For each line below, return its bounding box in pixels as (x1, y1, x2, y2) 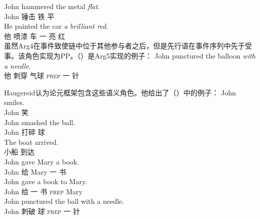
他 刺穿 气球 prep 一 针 (4, 70, 80, 81)
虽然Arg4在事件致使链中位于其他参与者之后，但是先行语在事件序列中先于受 (4, 40, 252, 51)
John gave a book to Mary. (4, 176, 87, 187)
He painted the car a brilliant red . (4, 21, 108, 31)
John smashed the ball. (4, 117, 76, 127)
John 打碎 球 (4, 127, 45, 137)
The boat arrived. (4, 136, 58, 147)
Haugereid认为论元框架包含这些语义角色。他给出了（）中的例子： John (4, 87, 236, 97)
